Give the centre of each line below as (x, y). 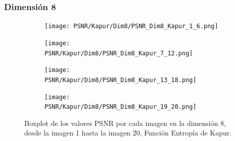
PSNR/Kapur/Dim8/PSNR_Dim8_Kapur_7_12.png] (119, 53)
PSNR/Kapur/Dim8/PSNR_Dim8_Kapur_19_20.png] (121, 107)
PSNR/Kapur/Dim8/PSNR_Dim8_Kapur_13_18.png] (121, 80)
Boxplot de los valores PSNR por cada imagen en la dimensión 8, (125, 123)
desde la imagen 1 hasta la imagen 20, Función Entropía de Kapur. (128, 133)
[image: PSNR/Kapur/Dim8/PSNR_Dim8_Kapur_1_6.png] (131, 26)
